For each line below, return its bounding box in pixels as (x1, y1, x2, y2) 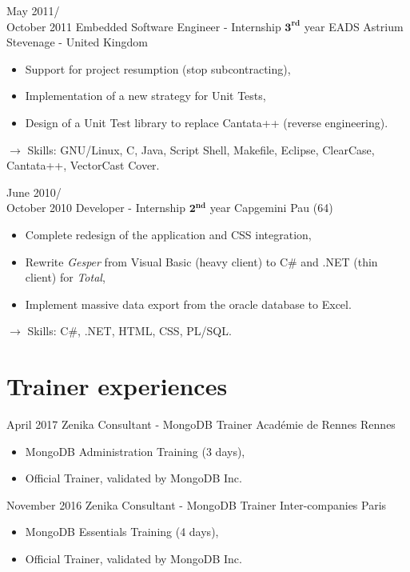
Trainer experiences (6, 370, 228, 402)
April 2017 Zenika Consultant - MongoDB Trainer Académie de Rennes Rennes (6, 416, 396, 433)
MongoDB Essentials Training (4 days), (25, 523, 219, 540)
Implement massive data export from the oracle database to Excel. (25, 295, 352, 312)
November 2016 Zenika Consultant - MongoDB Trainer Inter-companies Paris (6, 496, 387, 513)
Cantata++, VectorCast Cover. (6, 157, 160, 174)
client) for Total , (25, 269, 105, 286)
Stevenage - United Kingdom (6, 34, 148, 50)
